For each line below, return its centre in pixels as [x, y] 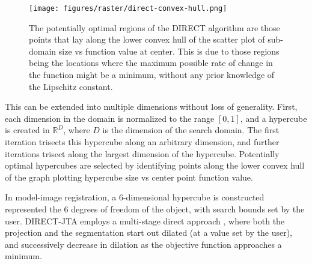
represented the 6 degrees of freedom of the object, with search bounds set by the [155, 208]
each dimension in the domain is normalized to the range [110, 118]
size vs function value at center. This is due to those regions [169, 51]
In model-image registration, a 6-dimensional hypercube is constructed [135, 197]
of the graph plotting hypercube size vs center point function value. [129, 177]
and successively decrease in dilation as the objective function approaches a [143, 244]
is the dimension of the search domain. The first [191, 130]
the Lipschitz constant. [71, 86]
